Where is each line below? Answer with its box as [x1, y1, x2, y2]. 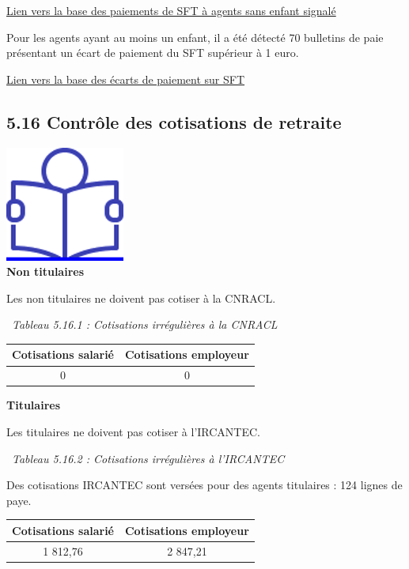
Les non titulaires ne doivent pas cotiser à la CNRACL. [6, 289, 276, 306]
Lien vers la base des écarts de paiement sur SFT [6, 70, 245, 87]
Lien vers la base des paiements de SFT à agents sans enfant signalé [6, 2, 336, 18]
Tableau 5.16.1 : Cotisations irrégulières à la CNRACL [12, 316, 278, 333]
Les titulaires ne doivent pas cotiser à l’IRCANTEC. [6, 423, 260, 439]
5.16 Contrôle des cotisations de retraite [6, 109, 342, 134]
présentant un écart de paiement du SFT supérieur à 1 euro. [6, 44, 299, 61]
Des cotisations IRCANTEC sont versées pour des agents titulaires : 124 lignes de [6, 477, 403, 493]
